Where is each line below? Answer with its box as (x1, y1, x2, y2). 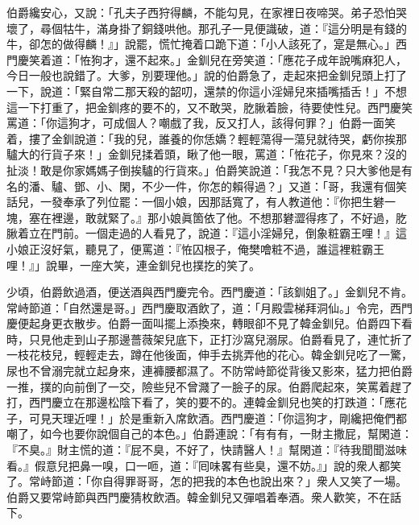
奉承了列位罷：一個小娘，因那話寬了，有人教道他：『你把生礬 (62, 193, 384, 210)
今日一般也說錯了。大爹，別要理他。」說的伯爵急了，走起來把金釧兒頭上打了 (6, 67, 407, 84)
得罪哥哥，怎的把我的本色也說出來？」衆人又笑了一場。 (113, 473, 407, 490)
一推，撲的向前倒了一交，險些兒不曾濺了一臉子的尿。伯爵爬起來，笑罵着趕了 (6, 378, 413, 395)
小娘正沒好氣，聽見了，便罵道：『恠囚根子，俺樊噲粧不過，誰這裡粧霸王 (6, 240, 384, 257)
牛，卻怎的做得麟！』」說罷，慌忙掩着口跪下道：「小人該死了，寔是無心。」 (6, 35, 396, 52)
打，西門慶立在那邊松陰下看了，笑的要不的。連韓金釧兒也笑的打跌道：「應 (6, 394, 396, 411)
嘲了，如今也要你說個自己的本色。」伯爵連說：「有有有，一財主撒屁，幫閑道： (6, 425, 413, 442)
